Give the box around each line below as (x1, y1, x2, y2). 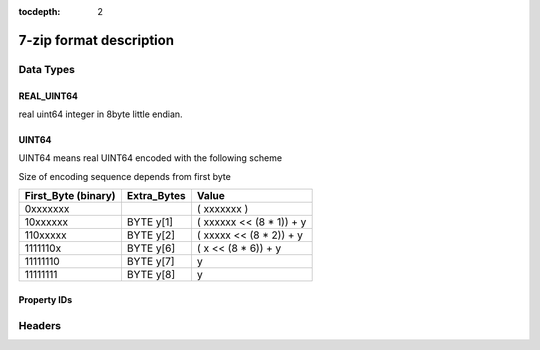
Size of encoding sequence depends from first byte (18, 170, 232, 182)
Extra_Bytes (126, 189, 186, 203)
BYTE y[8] (126, 268, 176, 282)
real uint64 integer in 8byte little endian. (18, 108, 184, 120)
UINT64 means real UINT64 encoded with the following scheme (18, 152, 283, 164)
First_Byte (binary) (24, 189, 116, 203)
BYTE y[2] (126, 228, 175, 242)
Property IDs (18, 293, 73, 305)
